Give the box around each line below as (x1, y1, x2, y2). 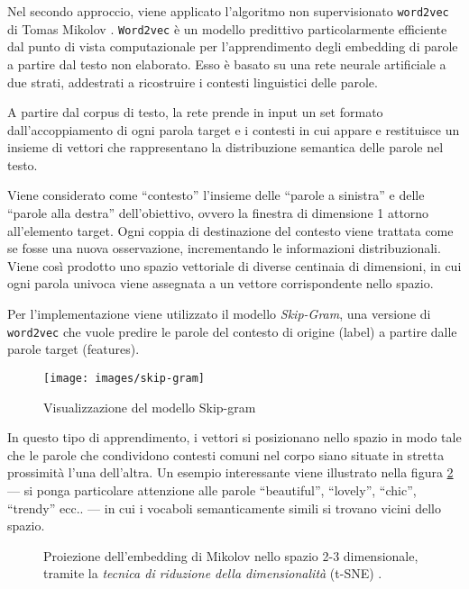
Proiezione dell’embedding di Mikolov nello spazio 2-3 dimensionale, (43, 546, 418, 565)
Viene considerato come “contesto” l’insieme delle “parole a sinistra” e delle (7, 186, 425, 204)
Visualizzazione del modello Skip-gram (43, 397, 256, 416)
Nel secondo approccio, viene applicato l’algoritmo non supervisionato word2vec (7, 2, 449, 20)
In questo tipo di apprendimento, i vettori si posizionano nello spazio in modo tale (7, 428, 462, 447)
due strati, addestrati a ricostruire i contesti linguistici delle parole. (7, 72, 378, 91)
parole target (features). (7, 340, 140, 358)
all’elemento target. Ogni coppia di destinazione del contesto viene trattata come (7, 221, 454, 240)
